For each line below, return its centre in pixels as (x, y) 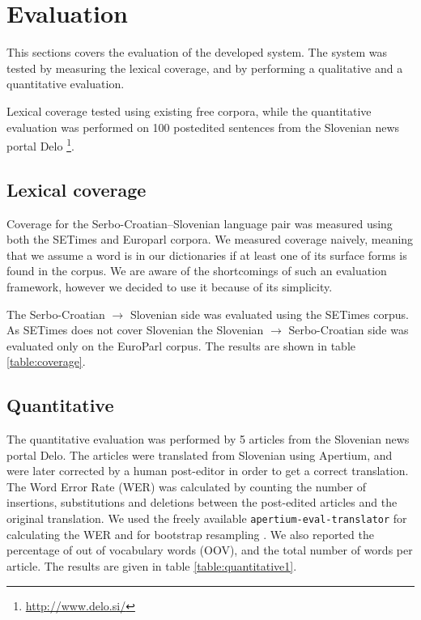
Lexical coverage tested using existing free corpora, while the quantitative (189, 110)
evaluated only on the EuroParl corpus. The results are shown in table (181, 345)
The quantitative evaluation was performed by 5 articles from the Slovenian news (208, 439)
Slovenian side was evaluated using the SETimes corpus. (269, 314)
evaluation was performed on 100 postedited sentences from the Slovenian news (203, 127)
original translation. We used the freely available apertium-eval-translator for (207, 518)
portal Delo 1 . (40, 144)
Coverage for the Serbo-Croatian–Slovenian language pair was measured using (200, 223)
